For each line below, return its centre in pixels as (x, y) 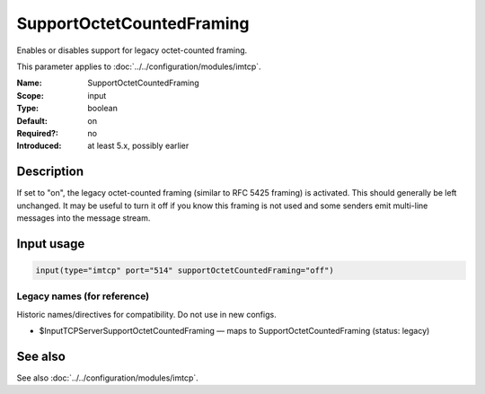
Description (50, 172)
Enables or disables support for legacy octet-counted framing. (132, 50)
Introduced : (39, 146)
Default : (32, 120)
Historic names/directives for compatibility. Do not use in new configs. (147, 314)
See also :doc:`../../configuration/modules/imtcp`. (108, 378)
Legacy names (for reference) (83, 296)
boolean (103, 109)
